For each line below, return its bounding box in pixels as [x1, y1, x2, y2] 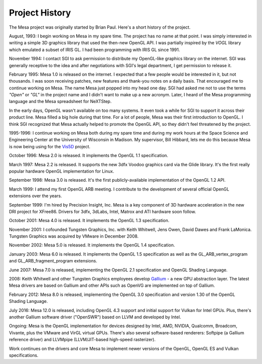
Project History [9, 7, 71, 18]
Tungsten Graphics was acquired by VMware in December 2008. [9, 233, 139, 239]
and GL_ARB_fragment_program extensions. [9, 258, 98, 264]
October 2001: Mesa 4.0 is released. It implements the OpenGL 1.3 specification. [9, 218, 170, 224]
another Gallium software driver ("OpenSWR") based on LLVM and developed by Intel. [9, 314, 181, 320]
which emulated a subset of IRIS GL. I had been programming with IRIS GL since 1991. [9, 47, 180, 52]
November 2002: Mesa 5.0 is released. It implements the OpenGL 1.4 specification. [9, 242, 175, 248]
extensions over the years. [9, 193, 62, 199]
